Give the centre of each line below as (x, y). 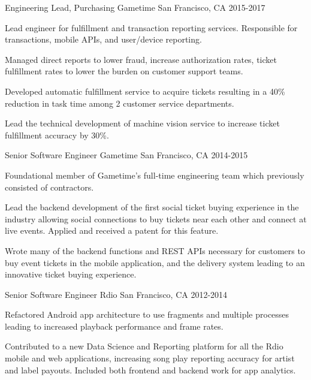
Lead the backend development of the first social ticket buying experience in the (152, 207)
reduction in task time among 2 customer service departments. (120, 103)
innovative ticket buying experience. (71, 274)
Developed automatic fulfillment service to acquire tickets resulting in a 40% (145, 91)
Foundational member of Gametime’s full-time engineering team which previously (155, 175)
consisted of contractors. (49, 187)
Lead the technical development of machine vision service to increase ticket (142, 123)
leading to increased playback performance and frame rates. (114, 326)
